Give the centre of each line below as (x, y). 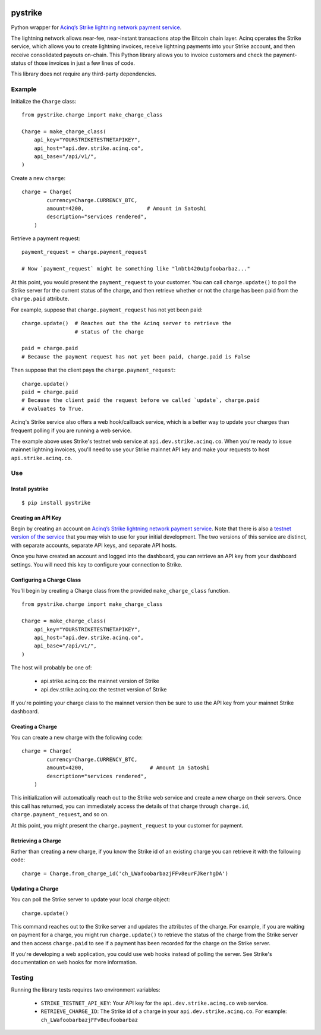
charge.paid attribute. (40, 299)
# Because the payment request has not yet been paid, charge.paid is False (136, 356)
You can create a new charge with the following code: (77, 738)
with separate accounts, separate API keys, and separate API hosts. (94, 545)
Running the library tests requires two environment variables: (86, 989)
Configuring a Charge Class (46, 580)
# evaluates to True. (53, 408)
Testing (22, 978)
